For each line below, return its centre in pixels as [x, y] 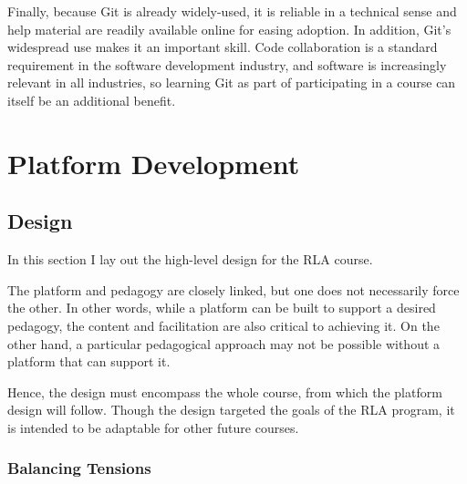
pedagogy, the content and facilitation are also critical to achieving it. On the [223, 325]
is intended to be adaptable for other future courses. [153, 427]
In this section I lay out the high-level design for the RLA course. [190, 259]
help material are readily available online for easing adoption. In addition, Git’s [229, 29]
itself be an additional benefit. [92, 100]
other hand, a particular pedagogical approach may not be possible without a [224, 343]
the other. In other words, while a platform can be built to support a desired [222, 308]
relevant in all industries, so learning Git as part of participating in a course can [232, 82]
